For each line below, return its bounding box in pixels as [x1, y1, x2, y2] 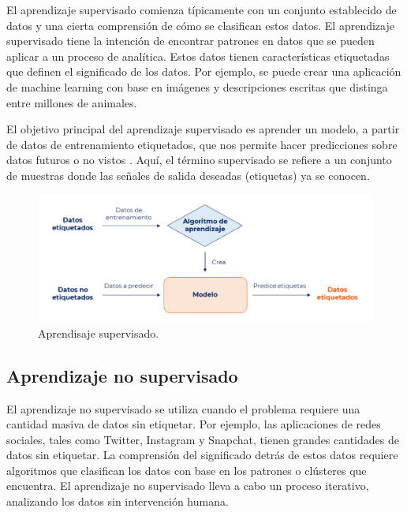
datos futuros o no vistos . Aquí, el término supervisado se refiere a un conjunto [6, 151, 392, 168]
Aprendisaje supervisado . [38, 324, 159, 341]
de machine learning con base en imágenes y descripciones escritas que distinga [6, 78, 388, 95]
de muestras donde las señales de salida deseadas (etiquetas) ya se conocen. [6, 166, 370, 183]
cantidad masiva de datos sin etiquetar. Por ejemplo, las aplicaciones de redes [6, 416, 381, 432]
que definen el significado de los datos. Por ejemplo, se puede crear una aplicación [6, 63, 401, 80]
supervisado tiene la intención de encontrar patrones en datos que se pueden [6, 32, 375, 49]
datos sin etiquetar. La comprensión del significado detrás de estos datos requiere [6, 447, 398, 463]
